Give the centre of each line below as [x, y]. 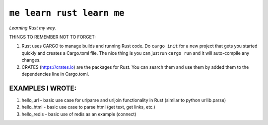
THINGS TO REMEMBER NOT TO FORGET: [53, 37]
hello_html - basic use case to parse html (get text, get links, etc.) [89, 107]
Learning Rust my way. [33, 28]
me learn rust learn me [67, 13]
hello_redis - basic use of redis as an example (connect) [79, 114]
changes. [31, 60]
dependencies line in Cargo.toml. [55, 74]
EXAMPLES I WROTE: [43, 88]
